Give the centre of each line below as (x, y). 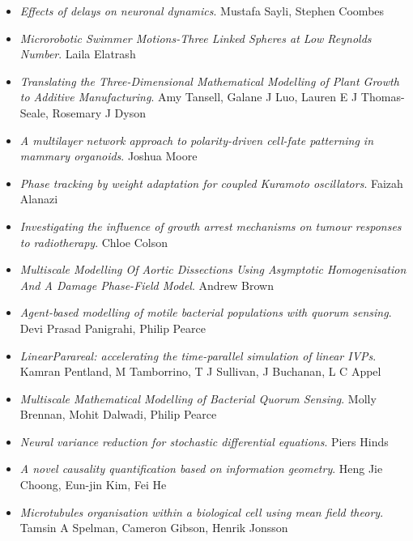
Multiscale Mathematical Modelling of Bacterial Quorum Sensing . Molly (198, 398)
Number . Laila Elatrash (78, 54)
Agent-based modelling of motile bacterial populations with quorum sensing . (206, 312)
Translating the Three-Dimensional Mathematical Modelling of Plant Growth (209, 81)
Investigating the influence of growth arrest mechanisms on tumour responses (211, 226)
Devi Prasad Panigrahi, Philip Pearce (113, 328)
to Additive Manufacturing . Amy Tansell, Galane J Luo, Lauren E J (189, 97)
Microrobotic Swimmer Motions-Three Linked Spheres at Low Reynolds (196, 38)
